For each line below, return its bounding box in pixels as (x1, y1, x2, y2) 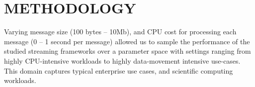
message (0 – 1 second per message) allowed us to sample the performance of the (4, 36, 250, 46)
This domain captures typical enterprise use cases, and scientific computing (4, 65, 233, 76)
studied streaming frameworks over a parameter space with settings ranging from (4, 46, 251, 56)
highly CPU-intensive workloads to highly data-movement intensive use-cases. (4, 55, 241, 66)
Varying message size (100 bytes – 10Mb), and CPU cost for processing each (4, 26, 237, 37)
